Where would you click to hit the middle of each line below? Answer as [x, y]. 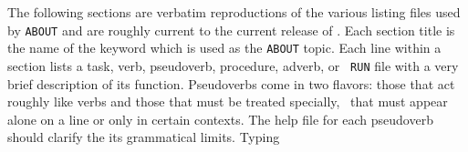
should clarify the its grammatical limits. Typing [144, 137]
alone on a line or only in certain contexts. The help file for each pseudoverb [220, 119]
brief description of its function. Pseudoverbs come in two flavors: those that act [231, 83]
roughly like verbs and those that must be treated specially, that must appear [228, 101]
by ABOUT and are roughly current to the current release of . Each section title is [231, 30]
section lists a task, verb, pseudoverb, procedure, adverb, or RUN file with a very [233, 65]
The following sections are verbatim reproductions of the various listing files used [234, 12]
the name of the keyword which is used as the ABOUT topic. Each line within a [224, 48]
